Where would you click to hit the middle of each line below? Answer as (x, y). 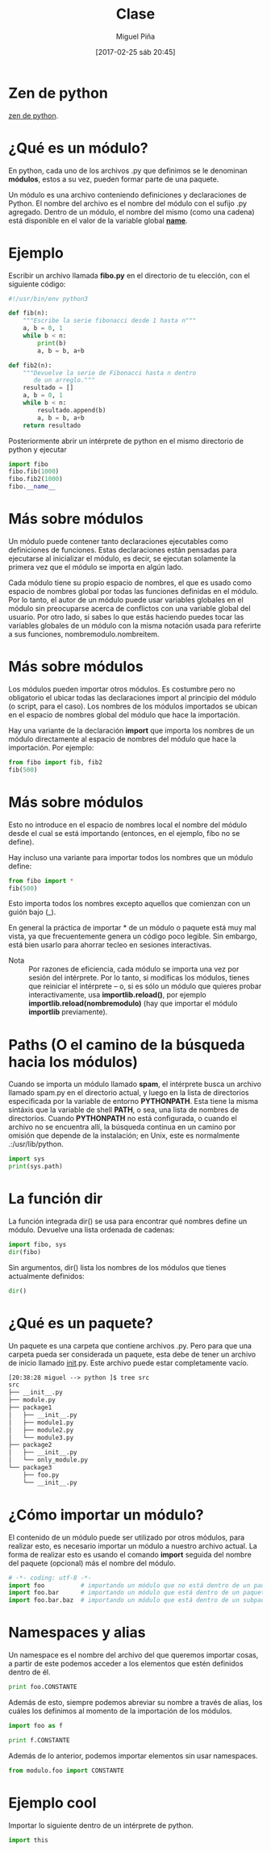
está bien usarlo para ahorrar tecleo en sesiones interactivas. (110, 945)
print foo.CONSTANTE (43, 1687)
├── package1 (30, 1408)
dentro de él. (29, 1672)
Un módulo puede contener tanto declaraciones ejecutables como (118, 541)
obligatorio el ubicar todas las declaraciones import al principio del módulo (132, 697)
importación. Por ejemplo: (51, 747)
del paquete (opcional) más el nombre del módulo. (92, 1563)
